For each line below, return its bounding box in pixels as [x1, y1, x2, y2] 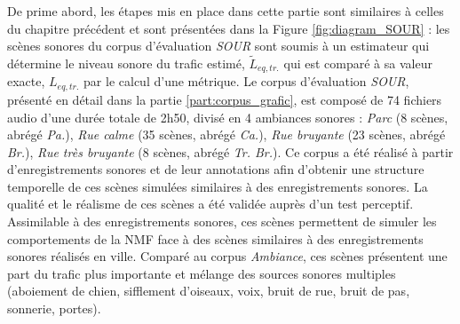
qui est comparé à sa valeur [283, 54, 432, 72]
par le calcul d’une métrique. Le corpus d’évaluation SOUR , [83, 72, 409, 91]
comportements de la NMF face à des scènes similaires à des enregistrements [7, 229, 424, 248]
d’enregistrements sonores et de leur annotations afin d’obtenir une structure [7, 160, 424, 178]
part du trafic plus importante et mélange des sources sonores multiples [7, 264, 396, 282]
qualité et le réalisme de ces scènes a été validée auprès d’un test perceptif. [7, 194, 414, 213]
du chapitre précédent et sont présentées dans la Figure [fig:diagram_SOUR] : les [7, 19, 450, 37]
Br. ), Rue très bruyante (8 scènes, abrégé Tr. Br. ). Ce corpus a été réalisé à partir [7, 142, 454, 161]
